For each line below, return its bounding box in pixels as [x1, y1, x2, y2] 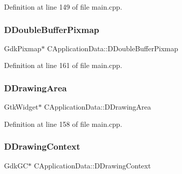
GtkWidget [4, 101, 39, 112]
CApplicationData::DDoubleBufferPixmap [47, 43, 178, 53]
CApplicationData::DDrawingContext [33, 160, 151, 170]
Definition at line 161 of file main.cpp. [4, 60, 122, 71]
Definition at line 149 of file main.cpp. [4, 2, 122, 12]
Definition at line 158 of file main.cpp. [4, 118, 122, 129]
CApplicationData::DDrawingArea [44, 101, 151, 112]
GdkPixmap [4, 43, 42, 53]
